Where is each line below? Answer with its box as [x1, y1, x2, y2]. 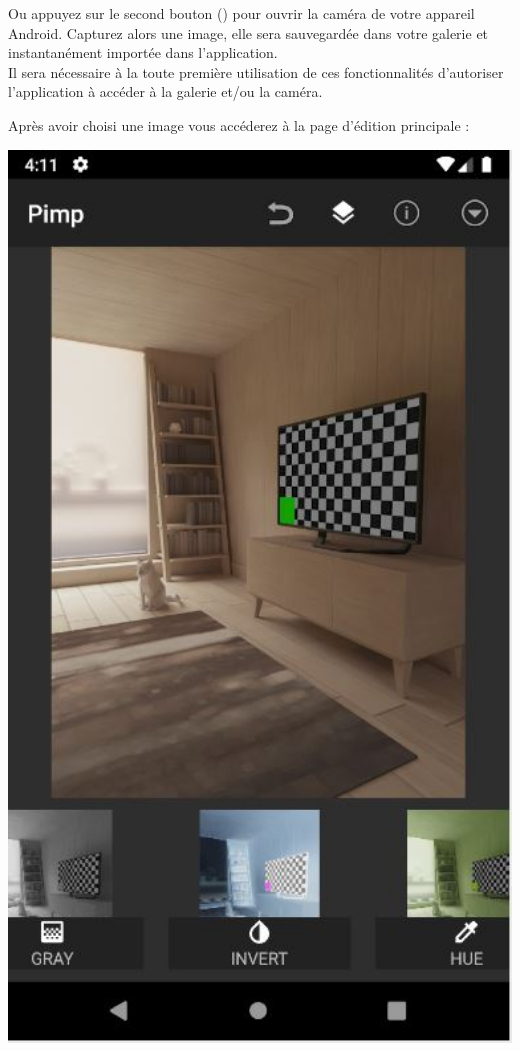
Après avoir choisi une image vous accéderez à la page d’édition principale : [8, 114, 470, 135]
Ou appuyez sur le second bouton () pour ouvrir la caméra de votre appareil [8, 3, 475, 23]
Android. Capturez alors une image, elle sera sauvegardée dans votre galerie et [8, 22, 489, 43]
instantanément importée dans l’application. [8, 42, 278, 63]
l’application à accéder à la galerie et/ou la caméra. [8, 81, 323, 102]
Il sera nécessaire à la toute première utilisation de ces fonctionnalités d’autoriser [8, 61, 504, 82]
